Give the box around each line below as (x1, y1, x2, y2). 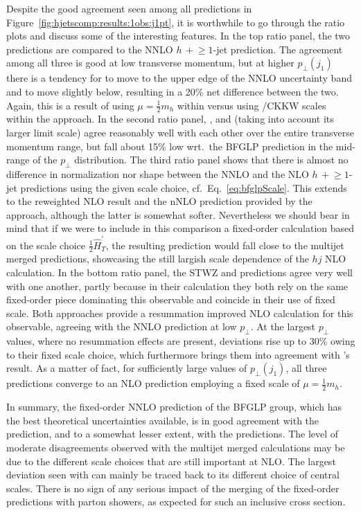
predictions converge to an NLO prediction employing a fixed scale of (6, 376, 300, 390)
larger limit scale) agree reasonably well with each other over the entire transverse (6, 125, 354, 139)
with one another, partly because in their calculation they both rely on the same (6, 278, 349, 293)
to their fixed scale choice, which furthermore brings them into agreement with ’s (6, 347, 350, 361)
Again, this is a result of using (6, 98, 134, 112)
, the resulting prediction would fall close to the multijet (105, 237, 344, 252)
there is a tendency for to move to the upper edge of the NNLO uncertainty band (6, 71, 352, 85)
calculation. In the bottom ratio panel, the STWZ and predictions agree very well (6, 265, 353, 280)
